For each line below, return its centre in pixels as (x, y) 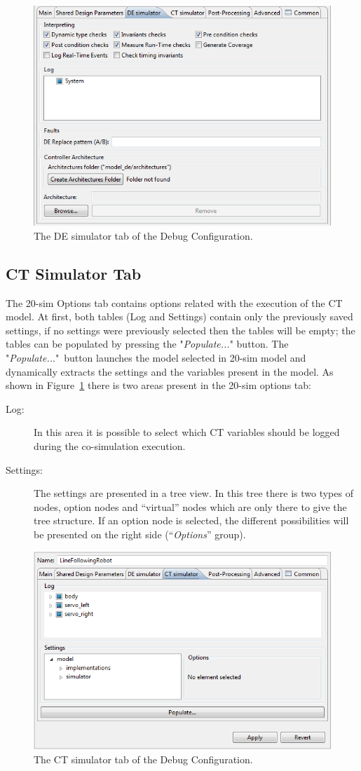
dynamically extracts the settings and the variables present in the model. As (170, 371)
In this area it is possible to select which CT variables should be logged (187, 432)
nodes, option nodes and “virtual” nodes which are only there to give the (190, 506)
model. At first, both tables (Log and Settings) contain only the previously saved (179, 316)
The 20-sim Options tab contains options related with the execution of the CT (174, 302)
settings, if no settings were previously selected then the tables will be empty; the (180, 330)
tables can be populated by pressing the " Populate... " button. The (147, 344)
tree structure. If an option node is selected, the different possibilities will (191, 520)
